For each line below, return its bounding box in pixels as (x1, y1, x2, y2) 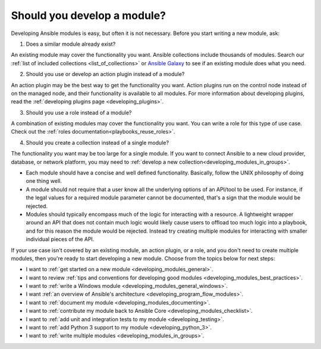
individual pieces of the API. (26, 236, 95, 243)
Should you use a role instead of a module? (26, 109, 132, 116)
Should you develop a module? (11, 9, 166, 22)
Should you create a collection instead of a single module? (26, 139, 169, 146)
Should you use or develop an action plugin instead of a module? (26, 71, 185, 78)
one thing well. (26, 177, 62, 185)
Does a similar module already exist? (26, 40, 116, 47)
